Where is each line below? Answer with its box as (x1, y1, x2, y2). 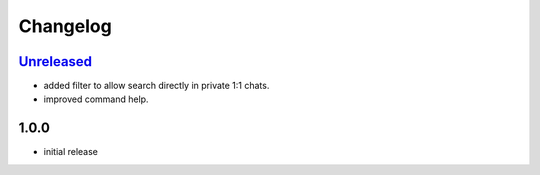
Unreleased (18, 53, 93, 70)
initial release (43, 146, 99, 158)
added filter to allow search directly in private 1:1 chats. (43, 80, 270, 92)
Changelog (18, 15, 112, 37)
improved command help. (43, 93, 149, 105)
